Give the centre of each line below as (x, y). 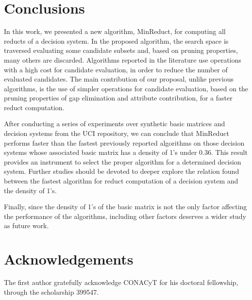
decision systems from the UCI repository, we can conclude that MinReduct (117, 133)
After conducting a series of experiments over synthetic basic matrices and (115, 124)
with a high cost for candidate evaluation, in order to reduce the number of (116, 69)
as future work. (26, 225)
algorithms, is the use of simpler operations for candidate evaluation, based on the (126, 88)
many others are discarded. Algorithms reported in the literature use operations (123, 59)
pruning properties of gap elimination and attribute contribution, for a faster (118, 98)
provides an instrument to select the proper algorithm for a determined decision (123, 161)
